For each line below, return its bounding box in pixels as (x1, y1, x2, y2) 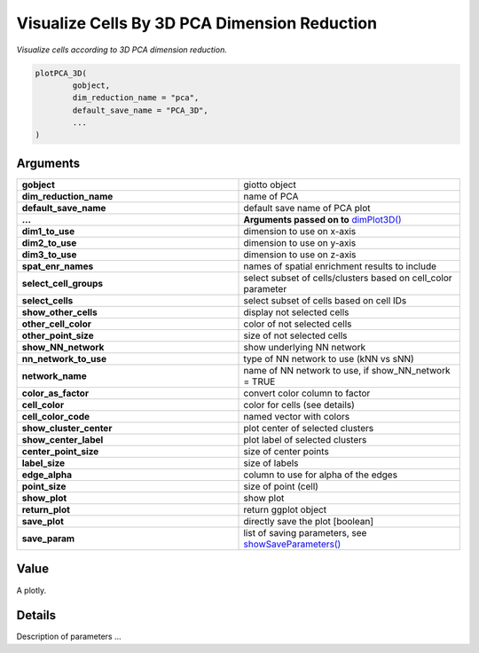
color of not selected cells (243, 318, 352, 330)
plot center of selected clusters (243, 421, 374, 434)
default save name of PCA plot (243, 201, 371, 214)
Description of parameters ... (16, 631, 122, 642)
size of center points (243, 445, 330, 457)
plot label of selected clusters (243, 433, 367, 445)
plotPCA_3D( (35, 67, 88, 78)
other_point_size (21, 329, 94, 342)
